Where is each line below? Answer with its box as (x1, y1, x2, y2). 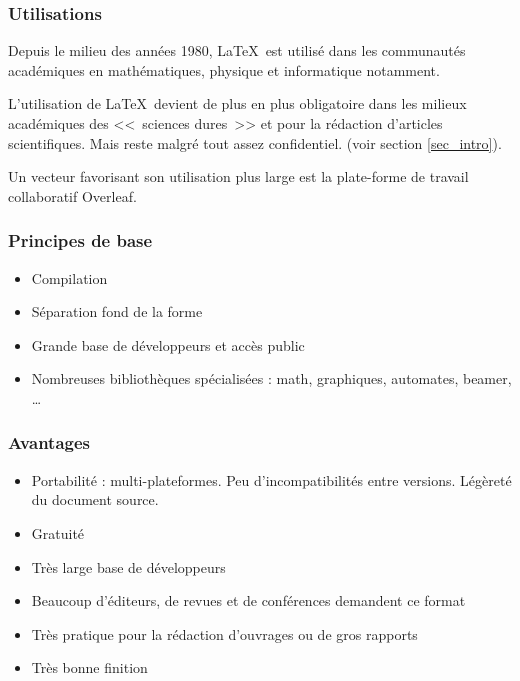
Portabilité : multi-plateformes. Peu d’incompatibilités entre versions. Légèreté (31, 469, 512, 490)
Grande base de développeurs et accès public (31, 334, 305, 355)
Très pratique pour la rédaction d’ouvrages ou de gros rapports (31, 623, 418, 644)
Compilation (31, 267, 108, 288)
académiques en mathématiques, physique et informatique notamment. (8, 59, 440, 80)
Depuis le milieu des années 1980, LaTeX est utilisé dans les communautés (8, 40, 466, 61)
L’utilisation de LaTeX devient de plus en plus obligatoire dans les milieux (8, 93, 467, 114)
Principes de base (8, 228, 153, 253)
